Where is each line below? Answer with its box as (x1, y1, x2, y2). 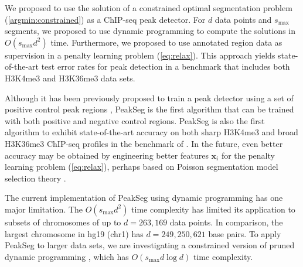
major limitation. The (5, 203, 83, 215)
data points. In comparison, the (169, 215, 283, 228)
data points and (215, 13, 272, 25)
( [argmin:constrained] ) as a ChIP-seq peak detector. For (5, 13, 206, 25)
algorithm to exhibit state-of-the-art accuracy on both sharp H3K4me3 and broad (5, 126, 298, 138)
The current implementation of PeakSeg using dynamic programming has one (5, 191, 283, 204)
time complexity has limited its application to (131, 203, 295, 215)
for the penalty (221, 149, 275, 161)
